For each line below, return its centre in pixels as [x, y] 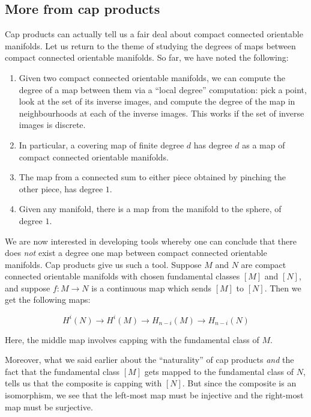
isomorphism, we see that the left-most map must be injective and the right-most [154, 394]
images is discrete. [52, 125]
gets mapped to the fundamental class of [219, 371]
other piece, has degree [61, 188]
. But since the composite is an [239, 383]
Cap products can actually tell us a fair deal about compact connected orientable [154, 34]
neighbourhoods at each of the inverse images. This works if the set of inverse [162, 113]
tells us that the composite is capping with [83, 383]
